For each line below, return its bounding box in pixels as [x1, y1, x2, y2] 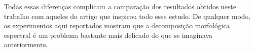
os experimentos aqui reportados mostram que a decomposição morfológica [4, 20, 230, 31]
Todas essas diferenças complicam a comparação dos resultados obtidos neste [4, 1, 236, 11]
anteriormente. [4, 39, 48, 50]
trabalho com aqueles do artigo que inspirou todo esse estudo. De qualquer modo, [4, 11, 251, 21]
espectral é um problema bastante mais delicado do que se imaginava [4, 30, 213, 40]
